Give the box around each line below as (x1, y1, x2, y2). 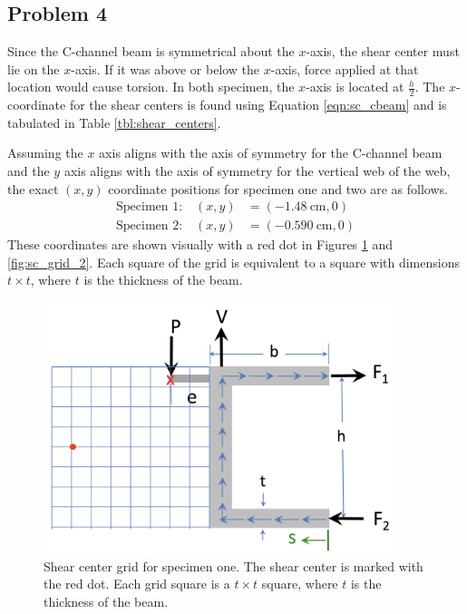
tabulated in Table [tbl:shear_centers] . (7, 112, 221, 132)
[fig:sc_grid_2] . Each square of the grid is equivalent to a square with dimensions (7, 252, 460, 271)
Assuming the (7, 143, 83, 162)
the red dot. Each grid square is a (44, 574, 230, 593)
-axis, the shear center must (306, 42, 460, 61)
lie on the (7, 59, 60, 78)
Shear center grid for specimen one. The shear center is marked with (44, 556, 423, 575)
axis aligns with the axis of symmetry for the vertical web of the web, (63, 161, 451, 180)
